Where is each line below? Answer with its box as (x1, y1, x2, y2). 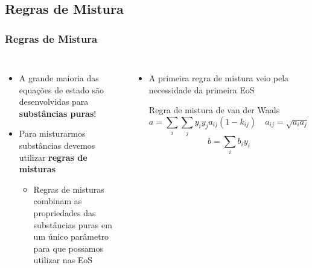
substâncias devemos (19, 139, 95, 151)
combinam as (33, 195, 82, 207)
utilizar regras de (19, 151, 88, 163)
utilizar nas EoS (33, 254, 93, 266)
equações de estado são (19, 83, 104, 96)
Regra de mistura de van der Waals (148, 104, 280, 116)
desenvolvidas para (19, 95, 89, 108)
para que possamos (33, 242, 103, 254)
